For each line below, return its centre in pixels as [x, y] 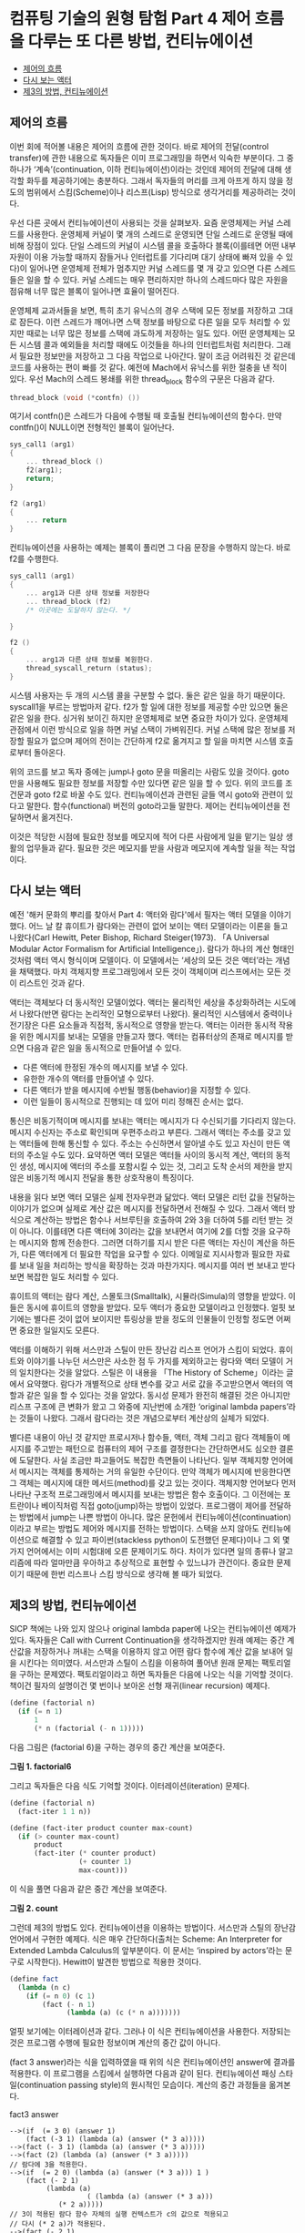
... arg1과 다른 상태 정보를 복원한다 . [90, 660]
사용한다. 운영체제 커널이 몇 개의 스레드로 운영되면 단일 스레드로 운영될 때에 [160, 234]
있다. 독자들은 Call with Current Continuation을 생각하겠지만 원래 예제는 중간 [147, 1640]
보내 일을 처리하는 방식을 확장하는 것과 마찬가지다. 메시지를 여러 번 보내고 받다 [157, 1265]
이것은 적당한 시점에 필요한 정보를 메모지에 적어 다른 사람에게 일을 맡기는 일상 [147, 836]
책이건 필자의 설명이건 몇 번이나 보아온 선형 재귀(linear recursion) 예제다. [140, 1685]
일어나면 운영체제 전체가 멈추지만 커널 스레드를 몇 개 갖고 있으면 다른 [150, 268]
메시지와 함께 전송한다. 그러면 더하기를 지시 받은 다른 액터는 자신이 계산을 [149, 1242]
